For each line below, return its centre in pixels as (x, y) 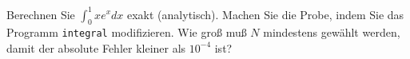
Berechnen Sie (41, 14)
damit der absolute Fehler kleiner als (96, 47)
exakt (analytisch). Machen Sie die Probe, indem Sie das (266, 14)
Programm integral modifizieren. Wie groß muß (127, 32)
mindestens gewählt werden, (332, 32)
